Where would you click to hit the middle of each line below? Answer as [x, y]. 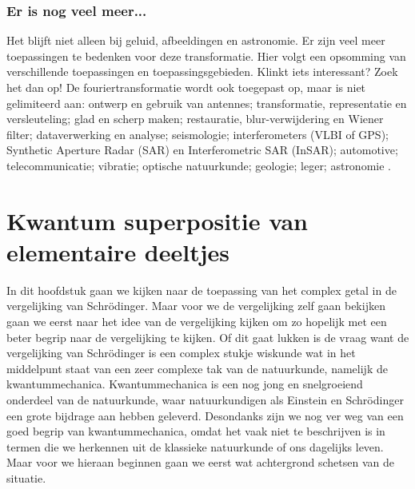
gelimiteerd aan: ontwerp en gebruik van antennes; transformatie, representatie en [207, 103]
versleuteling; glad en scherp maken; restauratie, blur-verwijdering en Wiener [195, 119]
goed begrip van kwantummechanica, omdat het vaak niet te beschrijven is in [196, 431]
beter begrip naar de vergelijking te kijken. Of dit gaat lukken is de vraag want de [208, 337]
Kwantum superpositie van [157, 220]
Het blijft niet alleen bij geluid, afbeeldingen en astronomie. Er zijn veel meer [196, 40]
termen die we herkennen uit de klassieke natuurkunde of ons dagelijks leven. [195, 446]
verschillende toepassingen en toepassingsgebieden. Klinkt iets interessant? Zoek [202, 72]
